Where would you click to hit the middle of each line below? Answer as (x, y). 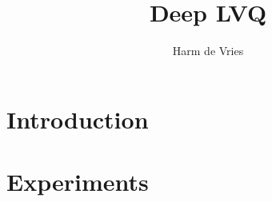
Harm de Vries (208, 51)
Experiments (78, 182)
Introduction (78, 119)
